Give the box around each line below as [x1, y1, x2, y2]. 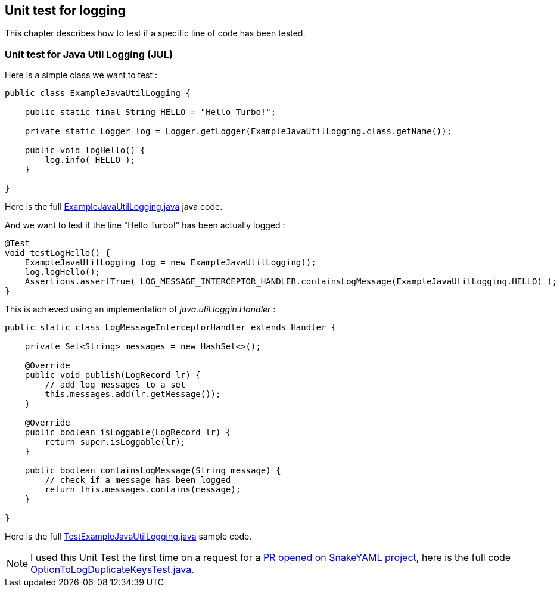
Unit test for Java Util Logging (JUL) [5, 48, 173, 60]
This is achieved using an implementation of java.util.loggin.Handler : [5, 304, 276, 315]
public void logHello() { [24, 145, 146, 156]
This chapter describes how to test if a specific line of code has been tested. [5, 28, 306, 39]
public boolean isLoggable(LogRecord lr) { [24, 427, 231, 438]
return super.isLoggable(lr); [45, 437, 186, 447]
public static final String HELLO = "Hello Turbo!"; [24, 107, 276, 117]
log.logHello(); [24, 267, 101, 277]
